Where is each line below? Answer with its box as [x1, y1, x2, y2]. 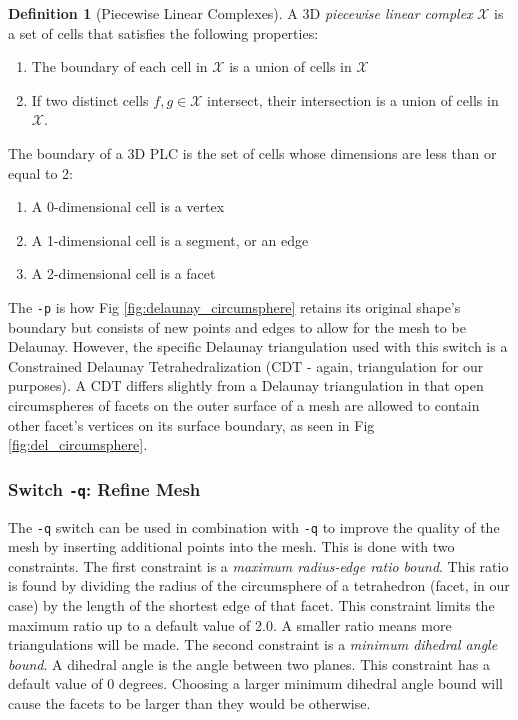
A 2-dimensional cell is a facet [31, 263, 216, 284]
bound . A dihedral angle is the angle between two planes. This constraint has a [8, 653, 490, 674]
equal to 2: [8, 162, 73, 183]
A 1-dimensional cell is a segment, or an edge [31, 229, 309, 250]
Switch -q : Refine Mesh [8, 476, 201, 501]
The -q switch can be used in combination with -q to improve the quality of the [8, 516, 500, 537]
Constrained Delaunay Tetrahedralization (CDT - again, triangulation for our [8, 355, 484, 376]
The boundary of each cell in [31, 56, 208, 77]
